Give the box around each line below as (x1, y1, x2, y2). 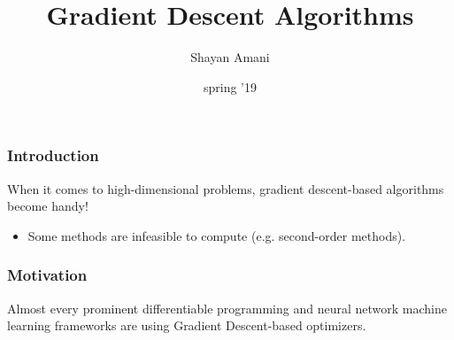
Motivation (7, 264, 88, 286)
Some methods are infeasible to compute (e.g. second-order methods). (27, 226, 406, 244)
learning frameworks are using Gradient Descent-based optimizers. (7, 316, 366, 335)
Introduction (7, 144, 99, 166)
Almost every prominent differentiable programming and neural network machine (7, 298, 447, 317)
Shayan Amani (190, 48, 270, 66)
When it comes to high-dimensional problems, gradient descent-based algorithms (7, 179, 444, 197)
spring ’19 (203, 77, 258, 96)
